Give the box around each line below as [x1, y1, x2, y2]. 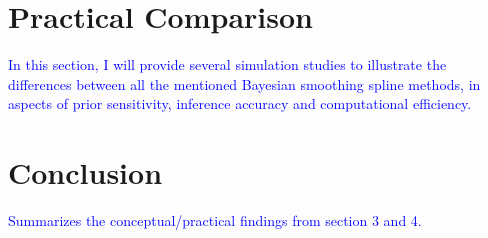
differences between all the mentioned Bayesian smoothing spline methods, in [8, 73, 481, 94]
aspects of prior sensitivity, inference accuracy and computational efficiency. [8, 93, 472, 114]
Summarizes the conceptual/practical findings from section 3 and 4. [8, 210, 422, 231]
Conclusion [8, 152, 163, 193]
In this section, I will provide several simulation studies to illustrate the [8, 54, 447, 75]
